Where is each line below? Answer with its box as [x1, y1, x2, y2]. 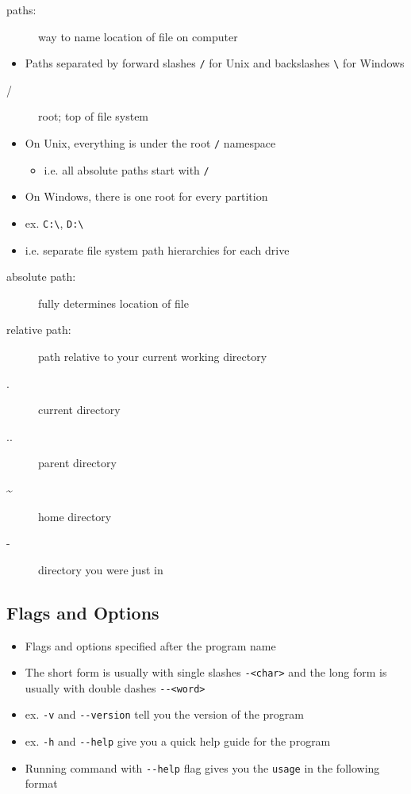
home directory [38, 508, 112, 524]
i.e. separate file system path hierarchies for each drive [25, 241, 290, 258]
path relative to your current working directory [38, 347, 267, 364]
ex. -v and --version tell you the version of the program [25, 706, 304, 723]
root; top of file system [38, 108, 149, 125]
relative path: [6, 321, 71, 338]
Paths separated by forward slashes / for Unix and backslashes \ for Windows [25, 55, 405, 71]
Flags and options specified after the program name [25, 637, 276, 654]
